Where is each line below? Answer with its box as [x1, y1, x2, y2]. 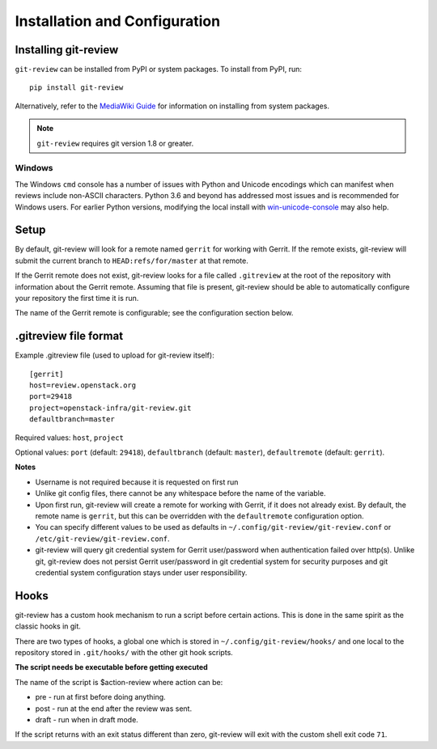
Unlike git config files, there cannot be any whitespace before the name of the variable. [35, 489, 326, 498]
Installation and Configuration [15, 12, 221, 30]
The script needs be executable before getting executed [15, 662, 208, 672]
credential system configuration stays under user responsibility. [35, 567, 248, 578]
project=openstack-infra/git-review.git [29, 403, 192, 413]
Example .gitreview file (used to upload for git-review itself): [15, 350, 214, 360]
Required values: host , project [15, 433, 125, 442]
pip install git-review [29, 83, 124, 92]
